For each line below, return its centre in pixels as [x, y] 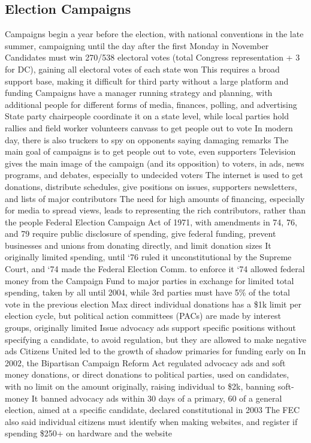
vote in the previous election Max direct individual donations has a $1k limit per [153, 304]
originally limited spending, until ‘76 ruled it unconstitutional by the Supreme [148, 257]
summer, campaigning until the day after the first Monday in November [137, 45]
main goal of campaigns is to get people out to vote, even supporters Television [150, 151]
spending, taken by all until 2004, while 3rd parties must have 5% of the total [147, 292]
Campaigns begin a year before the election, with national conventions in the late [154, 34]
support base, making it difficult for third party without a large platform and [147, 81]
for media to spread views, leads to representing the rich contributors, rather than [155, 210]
